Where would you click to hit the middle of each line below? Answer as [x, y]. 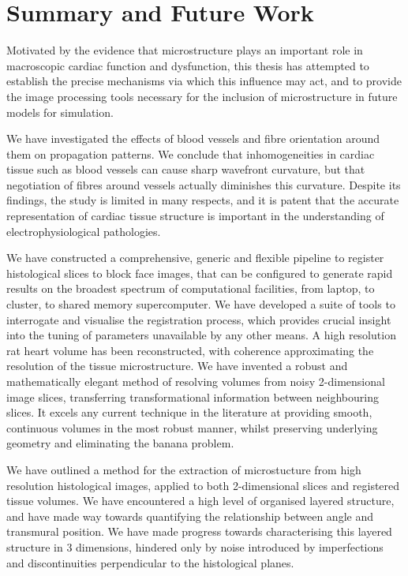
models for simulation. [60, 112]
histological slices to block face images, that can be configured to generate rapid [200, 273]
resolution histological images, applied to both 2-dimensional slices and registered [203, 485]
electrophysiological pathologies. [84, 231]
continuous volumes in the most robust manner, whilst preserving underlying [192, 427]
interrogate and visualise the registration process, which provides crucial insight [199, 319]
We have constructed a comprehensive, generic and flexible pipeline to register [195, 258]
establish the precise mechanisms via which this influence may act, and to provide [204, 81]
